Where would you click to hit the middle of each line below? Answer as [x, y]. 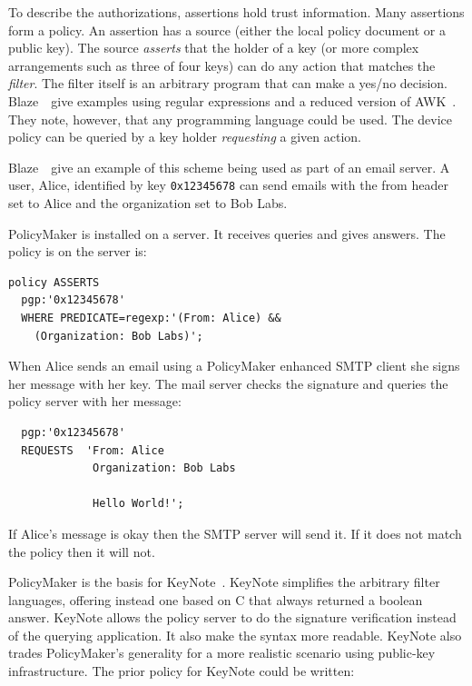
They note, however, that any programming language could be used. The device [231, 119]
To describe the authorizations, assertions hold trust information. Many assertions [236, 12]
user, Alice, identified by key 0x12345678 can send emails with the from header [228, 185]
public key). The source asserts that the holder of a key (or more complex [214, 48]
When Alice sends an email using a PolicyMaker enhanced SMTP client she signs [234, 366]
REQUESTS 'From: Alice [93, 450]
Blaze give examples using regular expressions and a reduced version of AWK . [232, 100]
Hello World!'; [138, 504]
